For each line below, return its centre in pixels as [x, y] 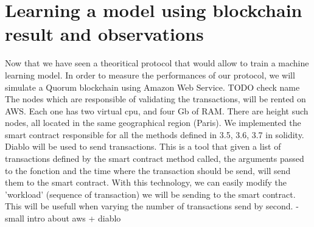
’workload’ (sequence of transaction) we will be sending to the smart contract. [150, 194]
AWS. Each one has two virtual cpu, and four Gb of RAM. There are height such [157, 110]
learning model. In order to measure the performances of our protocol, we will [150, 75]
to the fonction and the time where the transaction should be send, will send [148, 170]
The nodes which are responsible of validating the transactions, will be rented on [155, 99]
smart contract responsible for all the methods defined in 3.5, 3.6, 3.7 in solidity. [155, 134]
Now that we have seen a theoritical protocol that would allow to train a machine [157, 63]
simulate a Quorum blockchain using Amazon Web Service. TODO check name [152, 87]
